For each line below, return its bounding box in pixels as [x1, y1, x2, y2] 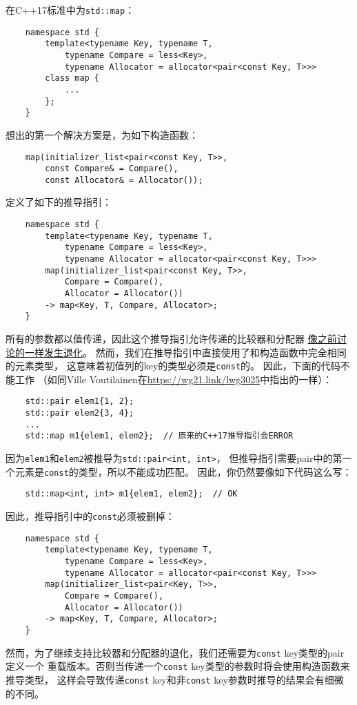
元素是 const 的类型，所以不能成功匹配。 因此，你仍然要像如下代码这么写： [14, 464, 352, 479]
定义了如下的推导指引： [6, 195, 112, 209]
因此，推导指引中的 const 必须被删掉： [6, 509, 175, 523]
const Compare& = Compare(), [45, 164, 178, 174]
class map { [45, 73, 100, 84]
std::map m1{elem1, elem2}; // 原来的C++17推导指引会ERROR [25, 431, 294, 441]
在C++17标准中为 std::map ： [6, 3, 135, 17]
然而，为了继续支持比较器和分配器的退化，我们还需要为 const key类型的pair [6, 645, 345, 659]
